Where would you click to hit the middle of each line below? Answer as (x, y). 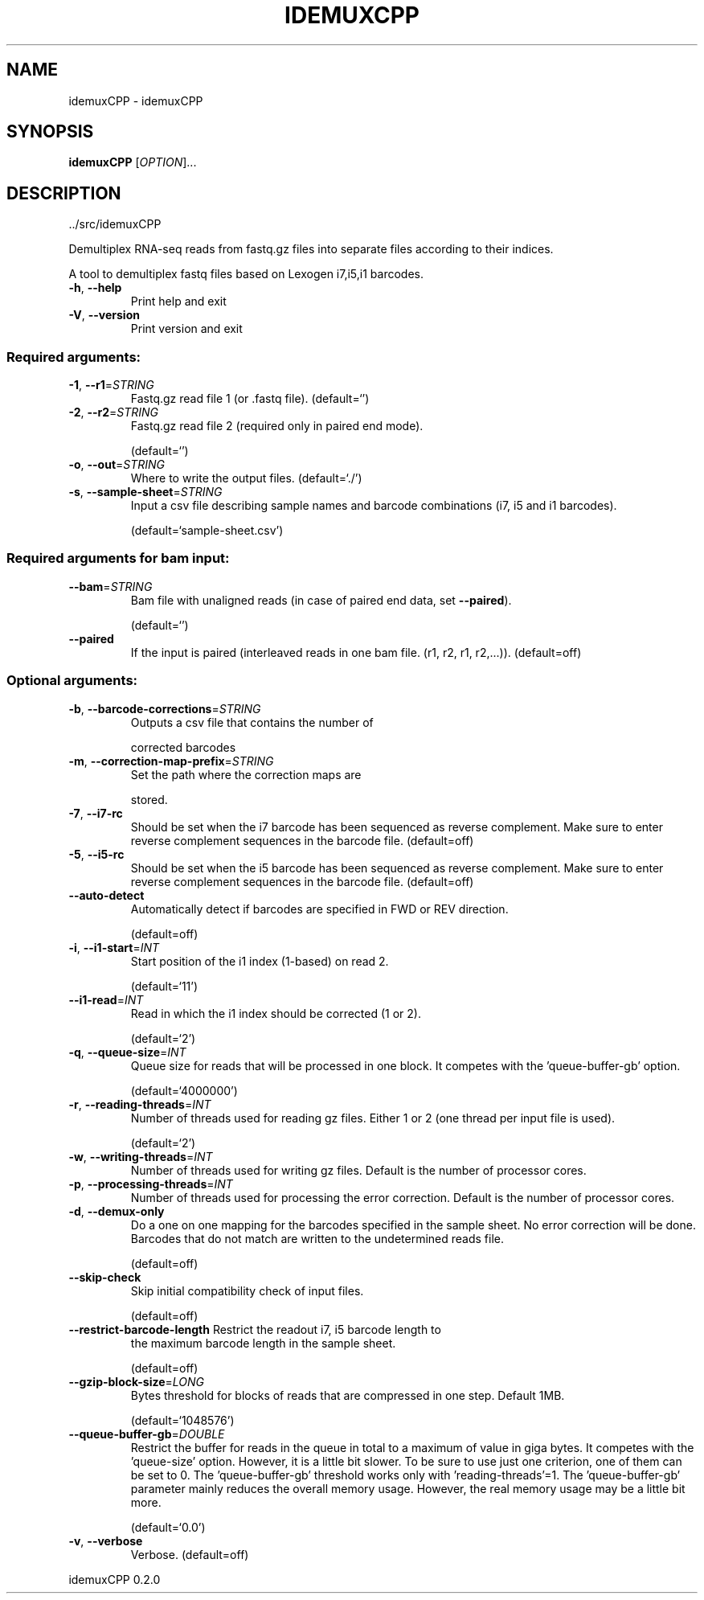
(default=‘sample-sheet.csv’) (207, 531)
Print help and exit (178, 302)
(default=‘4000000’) (184, 1090)
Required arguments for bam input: (118, 558)
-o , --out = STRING (117, 465)
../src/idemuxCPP (115, 224)
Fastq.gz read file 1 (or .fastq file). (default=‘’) (250, 399)
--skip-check (105, 1277)
